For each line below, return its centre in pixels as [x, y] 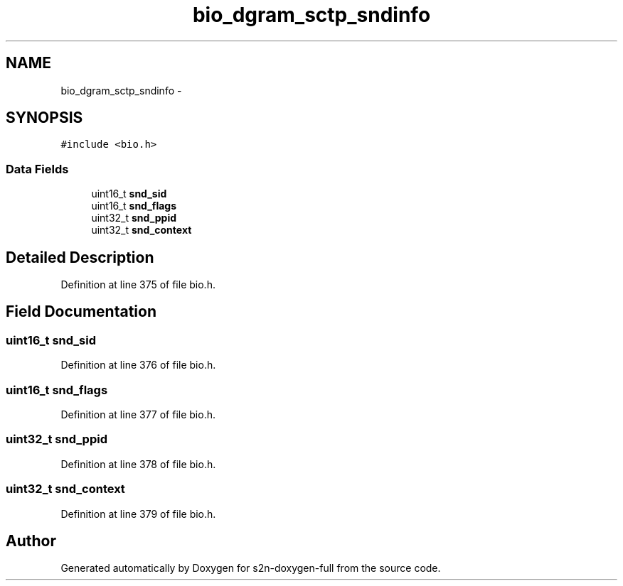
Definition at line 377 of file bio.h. [138, 414]
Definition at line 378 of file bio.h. [138, 464]
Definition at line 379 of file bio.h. [138, 514]
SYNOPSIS [44, 118]
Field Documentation [81, 312]
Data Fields [37, 169]
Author [31, 541]
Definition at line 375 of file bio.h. [138, 285]
